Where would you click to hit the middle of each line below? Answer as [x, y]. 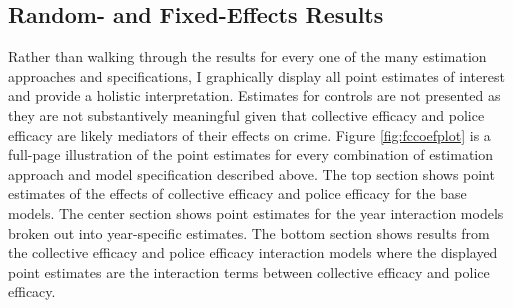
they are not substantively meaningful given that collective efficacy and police [246, 114]
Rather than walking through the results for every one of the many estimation [247, 56]
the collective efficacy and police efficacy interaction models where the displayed [253, 252]
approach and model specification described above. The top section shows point [251, 173]
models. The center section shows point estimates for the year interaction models [256, 212]
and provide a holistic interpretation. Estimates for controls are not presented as [254, 95]
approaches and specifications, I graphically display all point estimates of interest [256, 75]
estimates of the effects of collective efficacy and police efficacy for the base [237, 193]
